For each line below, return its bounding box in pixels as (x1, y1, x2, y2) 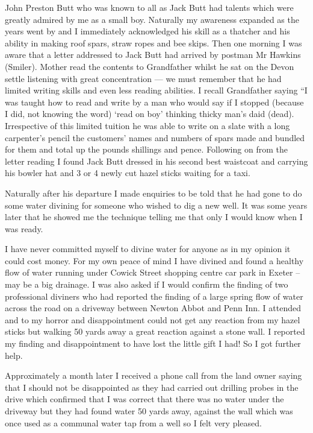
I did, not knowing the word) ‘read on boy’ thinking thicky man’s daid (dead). (5, 107, 294, 120)
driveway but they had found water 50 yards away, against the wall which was (5, 405, 293, 417)
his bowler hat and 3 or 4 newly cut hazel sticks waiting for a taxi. (5, 166, 250, 179)
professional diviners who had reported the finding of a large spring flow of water (5, 289, 303, 302)
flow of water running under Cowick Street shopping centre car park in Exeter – (5, 266, 300, 279)
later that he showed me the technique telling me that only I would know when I (5, 210, 303, 223)
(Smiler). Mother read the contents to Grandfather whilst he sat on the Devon (5, 60, 294, 72)
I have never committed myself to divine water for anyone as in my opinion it (5, 242, 291, 255)
